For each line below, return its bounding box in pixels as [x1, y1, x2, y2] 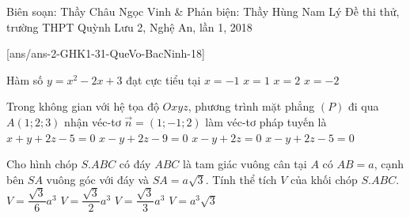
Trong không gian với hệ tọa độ [6, 98, 159, 115]
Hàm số [6, 71, 44, 88]
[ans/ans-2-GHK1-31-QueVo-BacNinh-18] [6, 45, 205, 62]
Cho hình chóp [6, 156, 78, 172]
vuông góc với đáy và [46, 171, 150, 187]
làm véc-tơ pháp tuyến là [205, 113, 327, 130]
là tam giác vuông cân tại [182, 156, 307, 172]
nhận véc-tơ [64, 113, 121, 130]
